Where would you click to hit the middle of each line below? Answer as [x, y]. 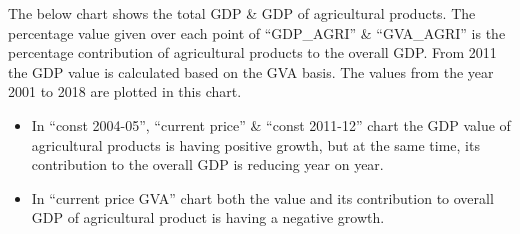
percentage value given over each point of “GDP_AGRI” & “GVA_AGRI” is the [257, 32]
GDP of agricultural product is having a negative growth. [208, 217]
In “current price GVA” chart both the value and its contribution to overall [262, 197]
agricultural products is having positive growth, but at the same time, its [255, 144]
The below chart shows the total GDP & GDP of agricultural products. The [242, 13]
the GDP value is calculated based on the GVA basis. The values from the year [251, 71]
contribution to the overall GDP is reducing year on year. [207, 164]
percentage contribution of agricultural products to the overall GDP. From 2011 [252, 52]
